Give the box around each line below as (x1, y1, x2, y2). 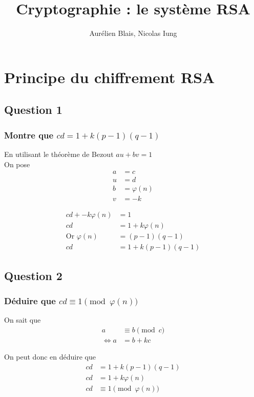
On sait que (4, 314, 41, 325)
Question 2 (4, 267, 62, 283)
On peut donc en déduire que (4, 351, 96, 362)
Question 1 (4, 102, 62, 117)
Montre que (4, 128, 54, 141)
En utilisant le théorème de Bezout (4, 148, 114, 159)
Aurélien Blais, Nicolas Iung (89, 28, 177, 38)
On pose (4, 158, 30, 169)
